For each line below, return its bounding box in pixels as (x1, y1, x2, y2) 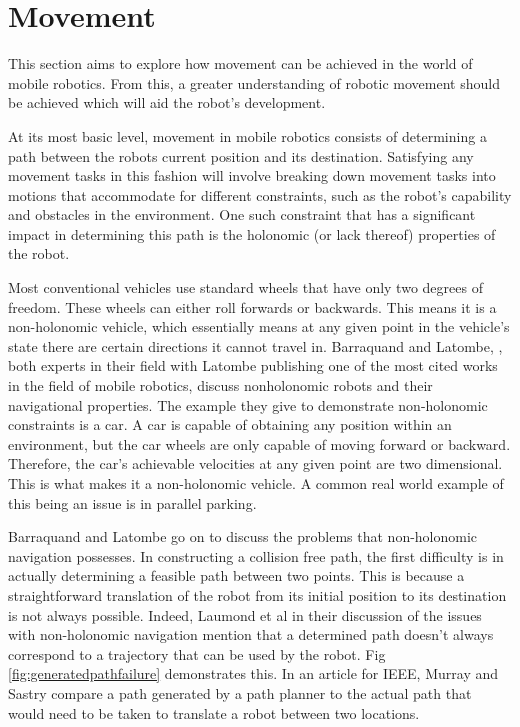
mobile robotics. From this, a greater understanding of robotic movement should (8, 72, 500, 93)
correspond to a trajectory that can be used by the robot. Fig (8, 643, 386, 664)
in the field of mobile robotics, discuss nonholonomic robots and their (8, 375, 433, 396)
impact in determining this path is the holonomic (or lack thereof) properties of (8, 223, 496, 244)
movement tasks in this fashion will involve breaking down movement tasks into (8, 165, 496, 186)
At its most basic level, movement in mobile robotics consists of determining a (8, 125, 487, 146)
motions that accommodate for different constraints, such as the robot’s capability (8, 184, 512, 205)
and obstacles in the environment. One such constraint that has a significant (8, 204, 476, 225)
